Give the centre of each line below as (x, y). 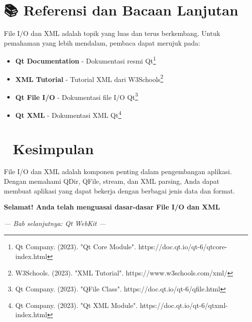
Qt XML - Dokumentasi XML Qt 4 (68, 114)
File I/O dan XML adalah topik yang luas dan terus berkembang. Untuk (112, 33)
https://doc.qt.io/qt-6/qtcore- (183, 247)
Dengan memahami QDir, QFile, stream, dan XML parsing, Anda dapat (112, 181)
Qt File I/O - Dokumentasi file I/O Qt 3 (77, 96)
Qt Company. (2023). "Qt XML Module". (76, 305)
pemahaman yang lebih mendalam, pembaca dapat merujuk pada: (102, 42)
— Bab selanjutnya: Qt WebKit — (55, 223)
